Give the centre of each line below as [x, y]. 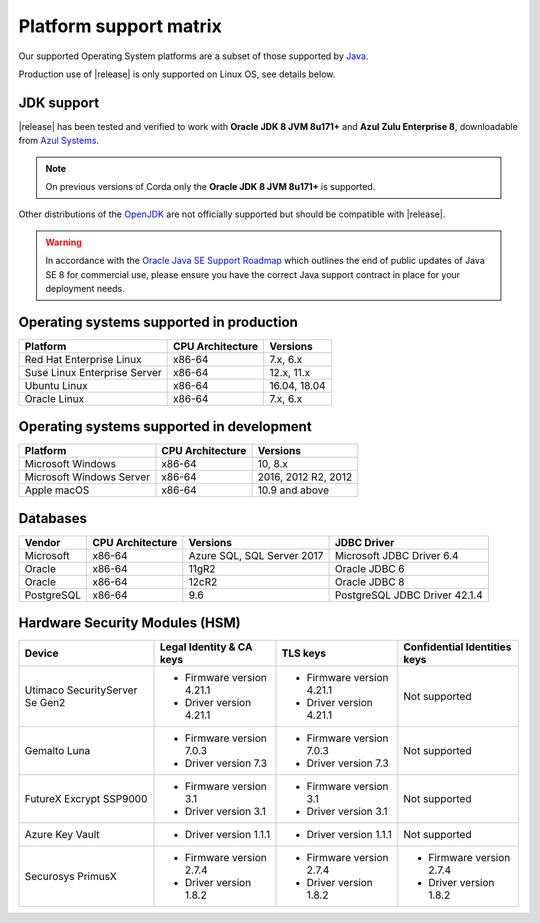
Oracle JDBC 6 [369, 568]
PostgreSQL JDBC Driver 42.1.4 [409, 595]
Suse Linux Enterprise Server [93, 372]
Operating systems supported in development [165, 426]
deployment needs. [85, 288]
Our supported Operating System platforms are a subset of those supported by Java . [193, 56]
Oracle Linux [54, 398]
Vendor [42, 542]
